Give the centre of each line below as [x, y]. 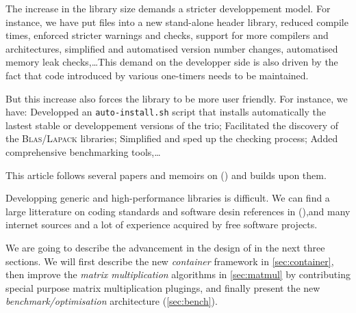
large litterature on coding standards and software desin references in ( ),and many [178, 211]
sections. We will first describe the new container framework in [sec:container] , [170, 261]
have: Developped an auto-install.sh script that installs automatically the [166, 112]
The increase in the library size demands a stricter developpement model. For [168, 8]
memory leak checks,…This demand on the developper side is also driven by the [172, 62]
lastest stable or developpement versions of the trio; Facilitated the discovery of [172, 125]
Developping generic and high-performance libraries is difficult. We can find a [168, 198]
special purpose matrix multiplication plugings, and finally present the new [163, 287]
